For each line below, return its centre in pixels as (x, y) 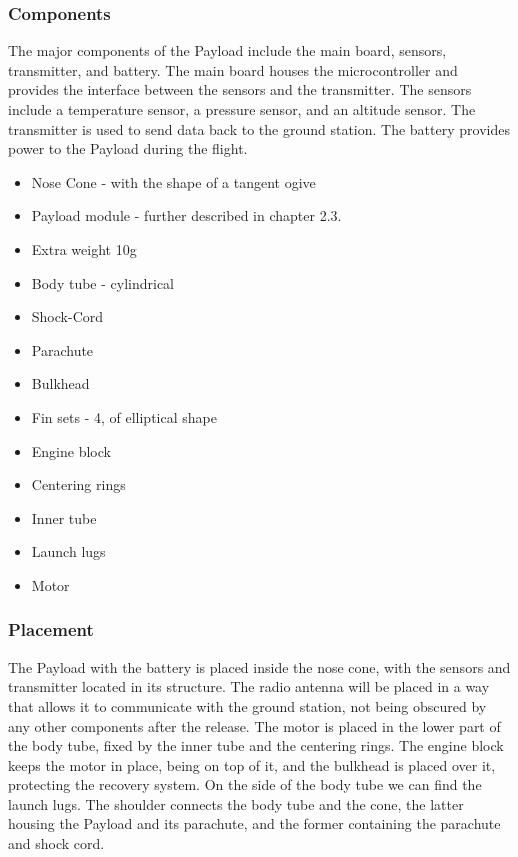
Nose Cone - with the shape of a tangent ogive (173, 181)
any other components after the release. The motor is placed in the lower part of (254, 725)
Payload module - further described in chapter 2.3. (186, 215)
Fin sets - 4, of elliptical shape (124, 416)
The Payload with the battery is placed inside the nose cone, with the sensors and (259, 666)
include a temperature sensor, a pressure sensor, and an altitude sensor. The (242, 109)
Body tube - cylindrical (102, 282)
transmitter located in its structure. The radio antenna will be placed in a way (249, 686)
